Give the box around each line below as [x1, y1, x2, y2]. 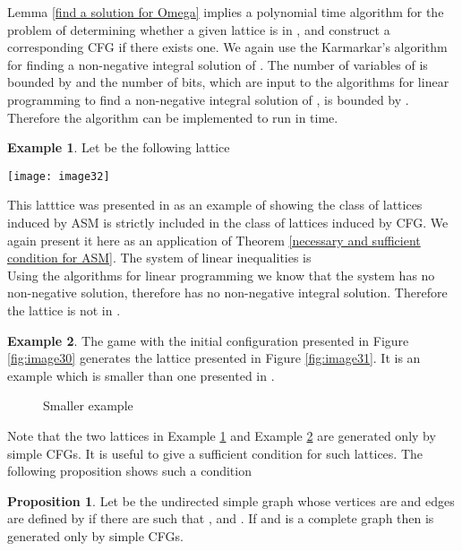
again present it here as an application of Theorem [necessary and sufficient [7, 230, 421, 249]
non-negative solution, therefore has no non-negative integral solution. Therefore [7, 283, 448, 302]
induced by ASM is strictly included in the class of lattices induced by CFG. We [7, 213, 449, 231]
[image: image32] [7, 169, 110, 183]
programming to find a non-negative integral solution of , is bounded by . [7, 90, 409, 108]
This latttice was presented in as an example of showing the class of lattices [7, 195, 423, 214]
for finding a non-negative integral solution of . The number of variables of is [7, 55, 428, 73]
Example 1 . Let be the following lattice [7, 138, 230, 157]
